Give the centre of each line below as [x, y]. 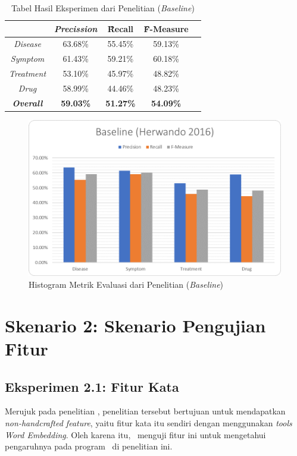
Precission [76, 28]
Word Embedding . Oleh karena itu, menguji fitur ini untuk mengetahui [135, 434]
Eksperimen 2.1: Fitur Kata [92, 386]
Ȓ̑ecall [121, 28]
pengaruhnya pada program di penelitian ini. [89, 446]
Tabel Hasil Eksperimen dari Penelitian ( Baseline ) [103, 8]
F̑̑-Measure [166, 28]
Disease [27, 44]
